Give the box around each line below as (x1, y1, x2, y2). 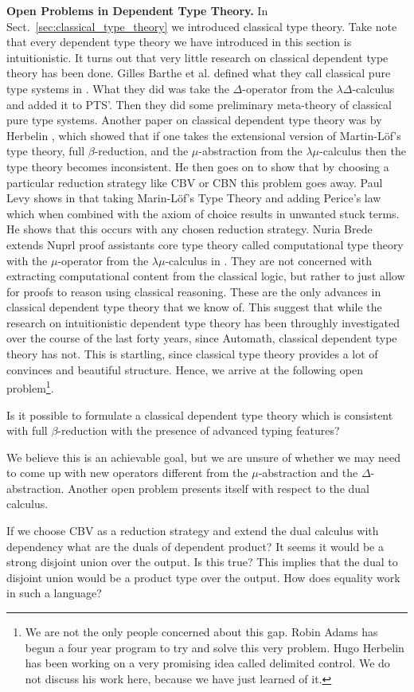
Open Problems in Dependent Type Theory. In (6, 2, 268, 18)
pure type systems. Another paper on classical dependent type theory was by (6, 111, 382, 128)
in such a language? (6, 584, 102, 601)
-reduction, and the (94, 143, 189, 159)
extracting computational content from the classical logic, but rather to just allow (6, 268, 405, 284)
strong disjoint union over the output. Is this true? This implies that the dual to (6, 553, 398, 570)
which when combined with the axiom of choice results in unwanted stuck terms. (6, 205, 400, 221)
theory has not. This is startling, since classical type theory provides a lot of (6, 346, 378, 362)
